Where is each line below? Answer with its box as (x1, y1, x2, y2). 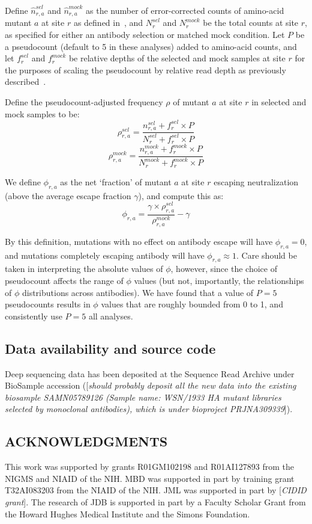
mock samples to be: (5, 107, 80, 120)
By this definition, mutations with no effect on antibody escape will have (5, 235, 273, 247)
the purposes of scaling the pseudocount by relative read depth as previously (5, 63, 286, 76)
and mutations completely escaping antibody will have (5, 248, 205, 261)
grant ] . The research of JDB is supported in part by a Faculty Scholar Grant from (5, 495, 306, 508)
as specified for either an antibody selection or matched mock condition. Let (5, 28, 285, 41)
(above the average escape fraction (5, 189, 131, 202)
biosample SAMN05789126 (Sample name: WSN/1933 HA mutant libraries (5, 390, 281, 403)
